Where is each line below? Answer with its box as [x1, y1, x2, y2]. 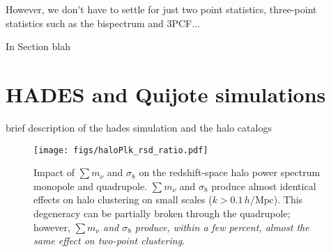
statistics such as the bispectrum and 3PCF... [6, 15, 200, 30]
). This [273, 192, 303, 207]
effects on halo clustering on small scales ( [33, 192, 213, 207]
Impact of [33, 165, 75, 180]
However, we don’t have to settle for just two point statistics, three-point [6, 2, 317, 16]
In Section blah [6, 39, 70, 54]
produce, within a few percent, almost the [134, 219, 309, 234]
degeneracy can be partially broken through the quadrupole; [33, 205, 291, 220]
